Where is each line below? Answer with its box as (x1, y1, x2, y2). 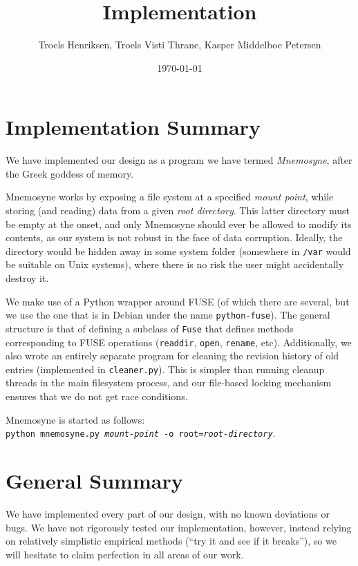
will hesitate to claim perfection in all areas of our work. (6, 547, 244, 561)
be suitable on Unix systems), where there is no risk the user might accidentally (6, 257, 344, 272)
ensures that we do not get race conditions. (6, 389, 188, 404)
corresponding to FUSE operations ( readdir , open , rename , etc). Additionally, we (6, 334, 352, 349)
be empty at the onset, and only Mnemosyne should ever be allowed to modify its (6, 216, 352, 231)
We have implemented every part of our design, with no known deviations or (6, 507, 330, 521)
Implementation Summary (6, 113, 261, 141)
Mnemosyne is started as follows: (6, 412, 145, 426)
